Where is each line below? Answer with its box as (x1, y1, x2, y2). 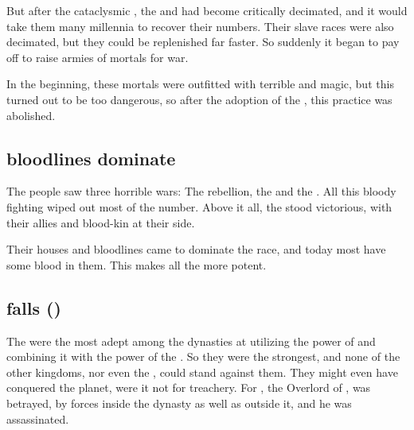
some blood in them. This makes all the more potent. (6, 256, 267, 273)
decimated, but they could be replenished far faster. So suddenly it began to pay (6, 33, 400, 50)
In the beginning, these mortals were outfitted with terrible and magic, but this (6, 76, 394, 92)
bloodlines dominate (6, 145, 176, 170)
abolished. (6, 107, 56, 123)
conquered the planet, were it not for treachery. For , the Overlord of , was (6, 379, 371, 396)
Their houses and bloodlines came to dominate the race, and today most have (6, 241, 386, 258)
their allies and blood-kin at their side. (6, 214, 195, 230)
